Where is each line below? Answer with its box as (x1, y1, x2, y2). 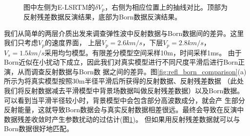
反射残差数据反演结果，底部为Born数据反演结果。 (23, 12, 182, 22)
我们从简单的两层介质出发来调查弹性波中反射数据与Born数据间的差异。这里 (4, 28, 244, 38)
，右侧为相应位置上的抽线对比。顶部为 (104, 1, 228, 12)
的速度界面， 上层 (44, 37, 102, 48)
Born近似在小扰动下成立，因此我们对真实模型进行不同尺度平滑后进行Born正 (4, 57, 245, 67)
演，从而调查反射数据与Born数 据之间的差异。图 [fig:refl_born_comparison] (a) (4, 66, 247, 76)
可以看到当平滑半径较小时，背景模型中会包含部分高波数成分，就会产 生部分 (4, 95, 245, 105)
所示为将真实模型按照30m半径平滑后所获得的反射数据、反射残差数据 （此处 (4, 76, 244, 86)
